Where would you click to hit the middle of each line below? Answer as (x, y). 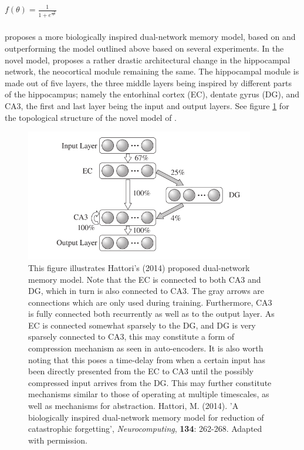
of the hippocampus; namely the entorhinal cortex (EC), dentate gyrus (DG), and (152, 94)
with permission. (58, 440)
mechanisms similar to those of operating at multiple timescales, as (149, 394)
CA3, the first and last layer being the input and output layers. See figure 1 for (147, 106)
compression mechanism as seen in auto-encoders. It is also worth (146, 348)
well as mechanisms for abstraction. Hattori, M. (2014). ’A (134, 406)
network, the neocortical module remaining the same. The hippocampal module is (152, 71)
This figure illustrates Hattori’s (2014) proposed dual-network (139, 267)
